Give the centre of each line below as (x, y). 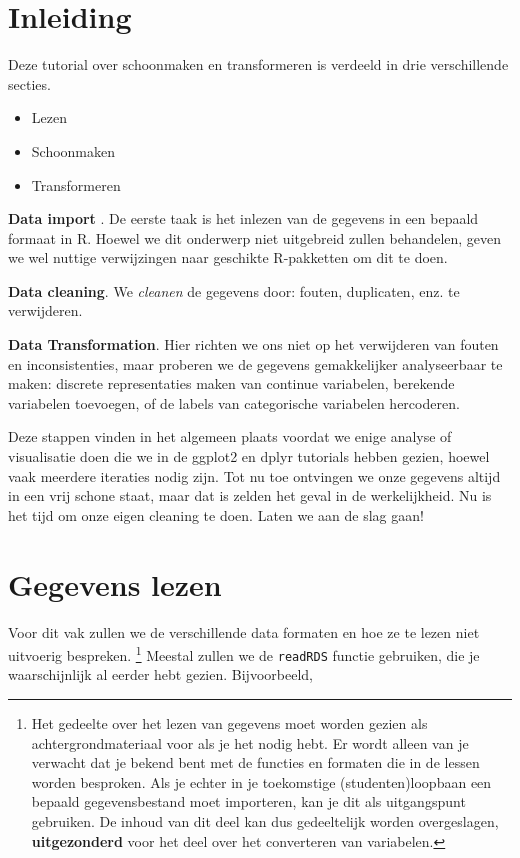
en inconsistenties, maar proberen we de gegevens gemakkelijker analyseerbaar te (255, 363)
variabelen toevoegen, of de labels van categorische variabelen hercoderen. (234, 402)
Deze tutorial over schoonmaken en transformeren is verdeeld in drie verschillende (258, 64)
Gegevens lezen (115, 583)
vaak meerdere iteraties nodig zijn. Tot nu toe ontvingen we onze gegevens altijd (254, 475)
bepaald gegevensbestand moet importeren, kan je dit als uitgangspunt (248, 801)
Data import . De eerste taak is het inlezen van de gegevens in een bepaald (243, 218)
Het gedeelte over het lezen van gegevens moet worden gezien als (229, 723)
